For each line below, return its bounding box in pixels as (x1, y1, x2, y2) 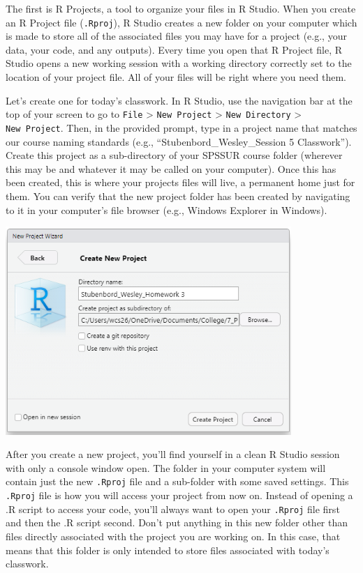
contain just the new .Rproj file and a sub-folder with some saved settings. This (6, 474, 349, 489)
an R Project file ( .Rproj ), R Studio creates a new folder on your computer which (6, 15, 357, 29)
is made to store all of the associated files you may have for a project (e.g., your (6, 29, 347, 43)
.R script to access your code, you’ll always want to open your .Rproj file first (6, 501, 340, 516)
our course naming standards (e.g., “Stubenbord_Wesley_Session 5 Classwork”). (6, 134, 352, 148)
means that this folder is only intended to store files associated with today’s (6, 542, 329, 557)
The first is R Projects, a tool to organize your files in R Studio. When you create (6, 1, 356, 15)
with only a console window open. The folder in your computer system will (6, 460, 326, 475)
